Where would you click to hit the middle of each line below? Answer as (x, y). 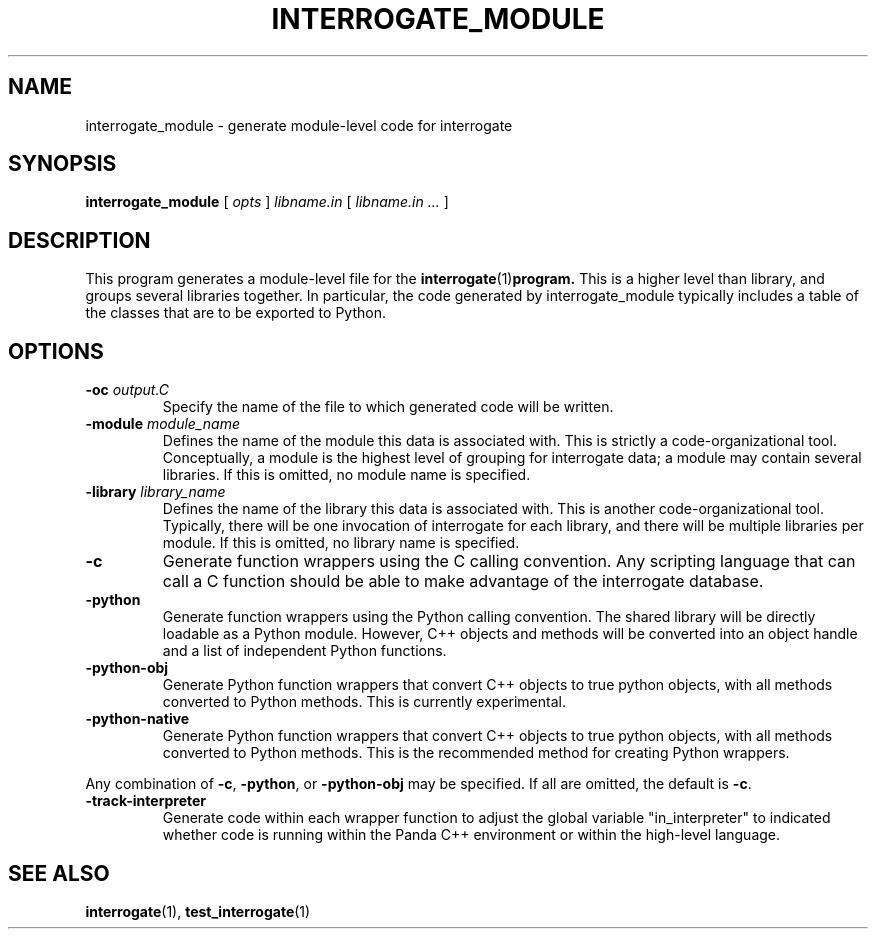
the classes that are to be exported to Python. (235, 313)
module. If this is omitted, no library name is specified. (341, 543)
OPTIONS (56, 351)
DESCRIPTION (79, 240)
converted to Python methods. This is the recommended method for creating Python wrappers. (476, 753)
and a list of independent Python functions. (304, 651)
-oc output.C (127, 390)
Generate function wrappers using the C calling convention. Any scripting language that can (509, 561)
